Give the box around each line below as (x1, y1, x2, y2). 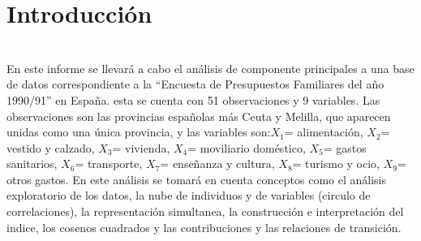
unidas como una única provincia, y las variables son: (6, 123, 271, 140)
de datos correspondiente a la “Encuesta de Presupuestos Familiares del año (6, 75, 384, 93)
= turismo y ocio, (292, 155, 380, 172)
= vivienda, (112, 139, 170, 156)
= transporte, (75, 155, 143, 172)
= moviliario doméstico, (187, 139, 306, 156)
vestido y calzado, (6, 139, 95, 156)
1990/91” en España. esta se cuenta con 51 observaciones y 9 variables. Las (6, 91, 380, 108)
